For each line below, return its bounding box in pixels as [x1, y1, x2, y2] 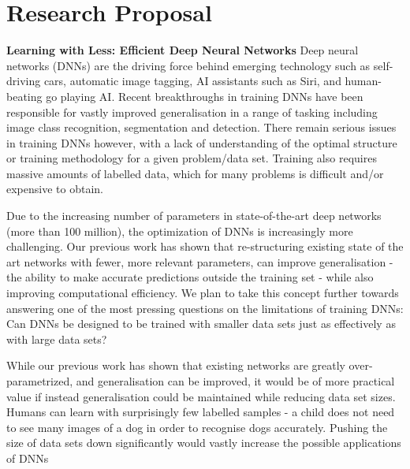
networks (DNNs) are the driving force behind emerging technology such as [6, 57, 371, 73]
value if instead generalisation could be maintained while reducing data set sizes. [6, 388, 396, 404]
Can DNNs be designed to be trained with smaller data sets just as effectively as [6, 315, 396, 332]
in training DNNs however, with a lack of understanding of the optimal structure [6, 134, 397, 151]
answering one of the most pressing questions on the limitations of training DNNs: [6, 300, 404, 316]
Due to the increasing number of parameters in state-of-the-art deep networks [6, 207, 382, 224]
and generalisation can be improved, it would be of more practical [76, 373, 395, 389]
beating [6, 87, 43, 104]
